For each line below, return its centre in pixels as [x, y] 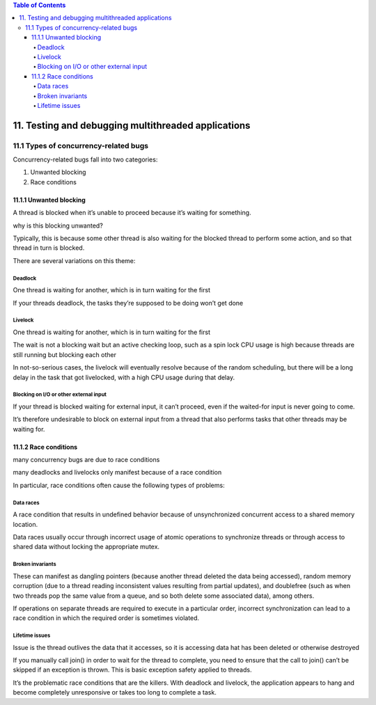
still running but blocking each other [65, 354]
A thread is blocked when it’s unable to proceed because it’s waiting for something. [132, 213]
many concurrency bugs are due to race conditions [86, 460]
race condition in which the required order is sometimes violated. [106, 618]
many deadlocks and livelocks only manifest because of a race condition [117, 473]
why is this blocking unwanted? [58, 225]
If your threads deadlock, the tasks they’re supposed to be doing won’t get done [128, 303]
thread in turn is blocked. [49, 248]
